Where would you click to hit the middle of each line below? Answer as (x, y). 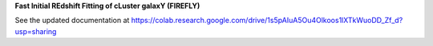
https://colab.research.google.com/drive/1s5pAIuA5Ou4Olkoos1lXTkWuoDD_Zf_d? (267, 21)
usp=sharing (36, 31)
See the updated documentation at (72, 21)
